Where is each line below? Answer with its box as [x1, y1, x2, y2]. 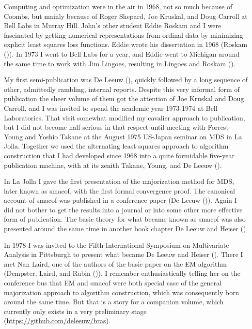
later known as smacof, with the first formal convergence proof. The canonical [4, 185, 235, 195]
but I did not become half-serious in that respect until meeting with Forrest [4, 122, 229, 132]
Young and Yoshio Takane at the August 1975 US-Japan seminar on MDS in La [4, 131, 242, 141]
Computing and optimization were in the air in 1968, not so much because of [4, 1, 233, 11]
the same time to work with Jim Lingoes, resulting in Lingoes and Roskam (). [4, 58, 236, 68]
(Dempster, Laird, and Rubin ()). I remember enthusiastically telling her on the [4, 268, 240, 278]
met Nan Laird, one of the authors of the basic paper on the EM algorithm [4, 258, 227, 269]
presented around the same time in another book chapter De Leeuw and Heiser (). [4, 224, 248, 234]
